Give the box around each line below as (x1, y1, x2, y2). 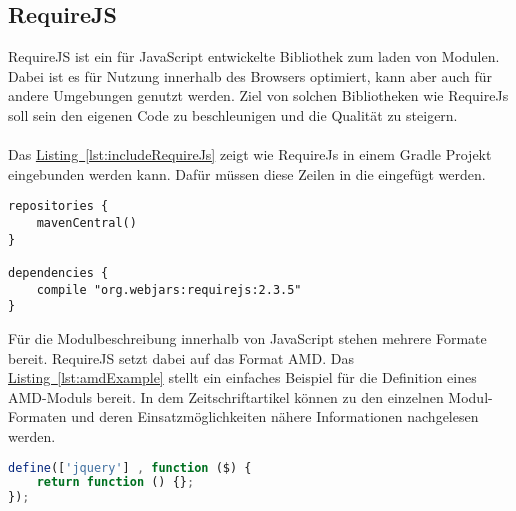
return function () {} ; (36, 475, 195, 490)
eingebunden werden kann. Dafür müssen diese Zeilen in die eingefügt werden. (8, 163, 486, 184)
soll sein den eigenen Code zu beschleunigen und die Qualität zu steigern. (8, 104, 458, 125)
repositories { (8, 199, 109, 214)
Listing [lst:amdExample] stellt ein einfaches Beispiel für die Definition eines (8, 367, 477, 388)
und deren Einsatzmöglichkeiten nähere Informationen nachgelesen (71, 406, 479, 427)
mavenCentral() (36, 216, 137, 231)
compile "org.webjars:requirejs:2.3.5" (36, 282, 302, 297)
